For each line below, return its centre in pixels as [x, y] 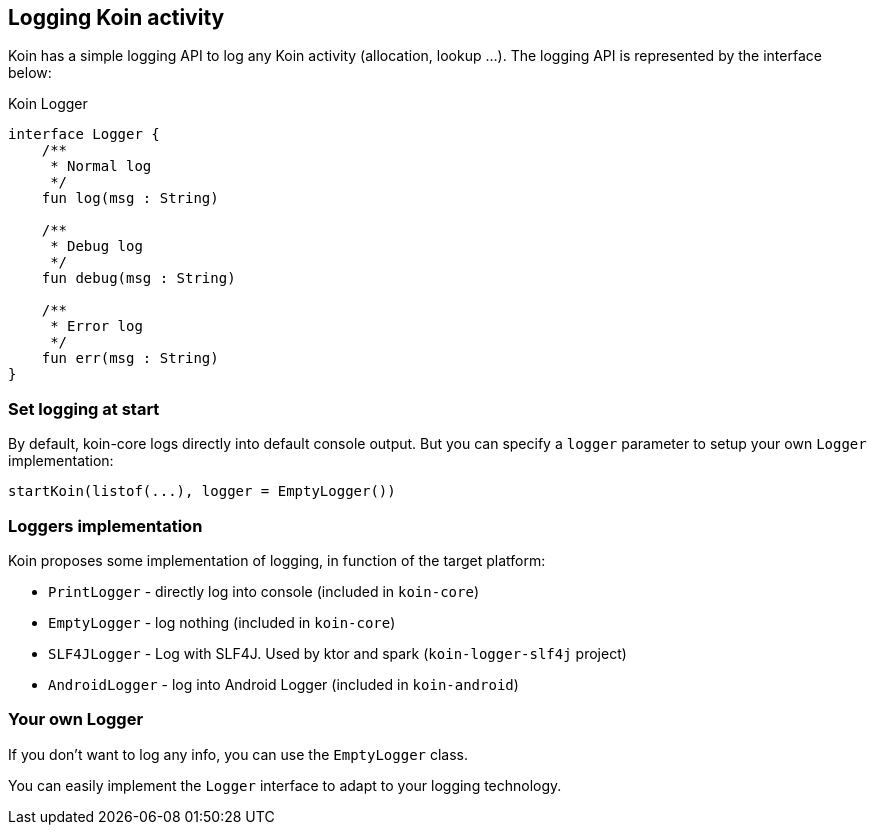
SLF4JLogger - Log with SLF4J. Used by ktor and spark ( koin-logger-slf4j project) [337, 653]
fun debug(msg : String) [138, 278]
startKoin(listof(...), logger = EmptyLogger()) [202, 491]
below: [30, 73]
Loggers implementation [105, 525]
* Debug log [96, 246]
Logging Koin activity [116, 17]
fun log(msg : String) [130, 198]
